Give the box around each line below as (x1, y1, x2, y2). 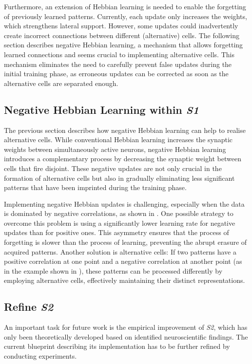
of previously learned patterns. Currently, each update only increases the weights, (4, 11, 247, 21)
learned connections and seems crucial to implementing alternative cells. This (4, 49, 234, 59)
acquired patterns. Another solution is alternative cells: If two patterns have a (4, 246, 236, 257)
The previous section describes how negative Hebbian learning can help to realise (4, 125, 246, 135)
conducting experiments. (4, 351, 77, 361)
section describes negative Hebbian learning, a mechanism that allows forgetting (4, 40, 243, 50)
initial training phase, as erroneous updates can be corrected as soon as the (4, 68, 229, 79)
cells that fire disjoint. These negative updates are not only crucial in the (4, 163, 222, 173)
